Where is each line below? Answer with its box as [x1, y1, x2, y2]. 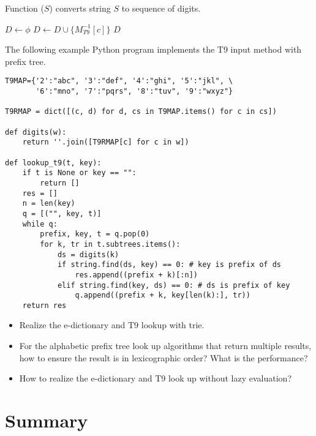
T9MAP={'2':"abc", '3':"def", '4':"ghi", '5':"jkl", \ [5, 77, 233, 86]
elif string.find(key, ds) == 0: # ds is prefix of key [57, 280, 290, 290]
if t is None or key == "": [22, 168, 137, 178]
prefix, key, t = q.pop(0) [40, 230, 150, 239]
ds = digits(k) [57, 250, 119, 259]
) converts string [49, 2, 111, 14]
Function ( [5, 2, 44, 14]
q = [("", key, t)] [22, 209, 102, 218]
